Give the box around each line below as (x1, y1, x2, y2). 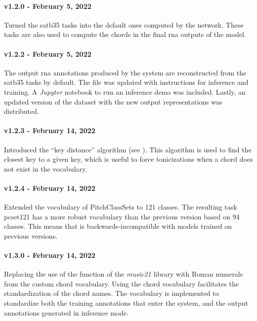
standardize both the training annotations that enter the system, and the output (4, 298, 248, 308)
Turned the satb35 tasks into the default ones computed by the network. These (4, 19, 244, 30)
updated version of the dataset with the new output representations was (4, 96, 222, 107)
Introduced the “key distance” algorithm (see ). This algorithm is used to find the (4, 144, 252, 154)
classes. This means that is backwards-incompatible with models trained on (4, 221, 232, 231)
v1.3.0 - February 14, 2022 (4, 250, 95, 260)
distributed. (4, 106, 39, 116)
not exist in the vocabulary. (4, 163, 87, 174)
